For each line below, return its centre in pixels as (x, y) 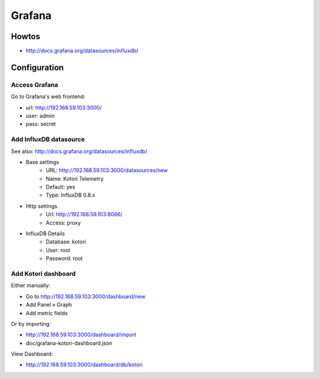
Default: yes (60, 187)
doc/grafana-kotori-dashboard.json (69, 343)
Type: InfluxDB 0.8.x (71, 195)
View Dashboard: (32, 354)
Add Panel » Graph (49, 305)
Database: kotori (66, 242)
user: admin (40, 116)
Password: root (64, 258)
